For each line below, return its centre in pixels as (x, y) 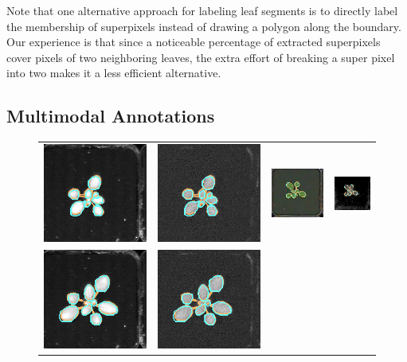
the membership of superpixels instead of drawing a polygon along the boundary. (204, 26)
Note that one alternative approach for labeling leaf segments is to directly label (202, 10)
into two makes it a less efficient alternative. (114, 73)
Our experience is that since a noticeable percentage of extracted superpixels (194, 42)
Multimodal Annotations (111, 116)
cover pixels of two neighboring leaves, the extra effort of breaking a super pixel (201, 57)
